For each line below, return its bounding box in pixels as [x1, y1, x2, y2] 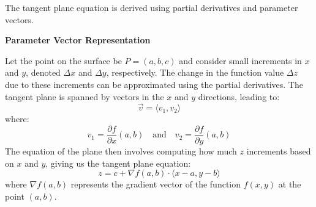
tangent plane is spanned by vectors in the [5, 90, 164, 103]
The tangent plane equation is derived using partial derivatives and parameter [5, 1, 298, 13]
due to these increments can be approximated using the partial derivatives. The [5, 78, 303, 90]
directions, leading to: [198, 90, 280, 103]
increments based [246, 145, 311, 158]
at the [278, 178, 301, 191]
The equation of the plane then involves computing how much [5, 145, 237, 158]
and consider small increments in [179, 54, 302, 67]
